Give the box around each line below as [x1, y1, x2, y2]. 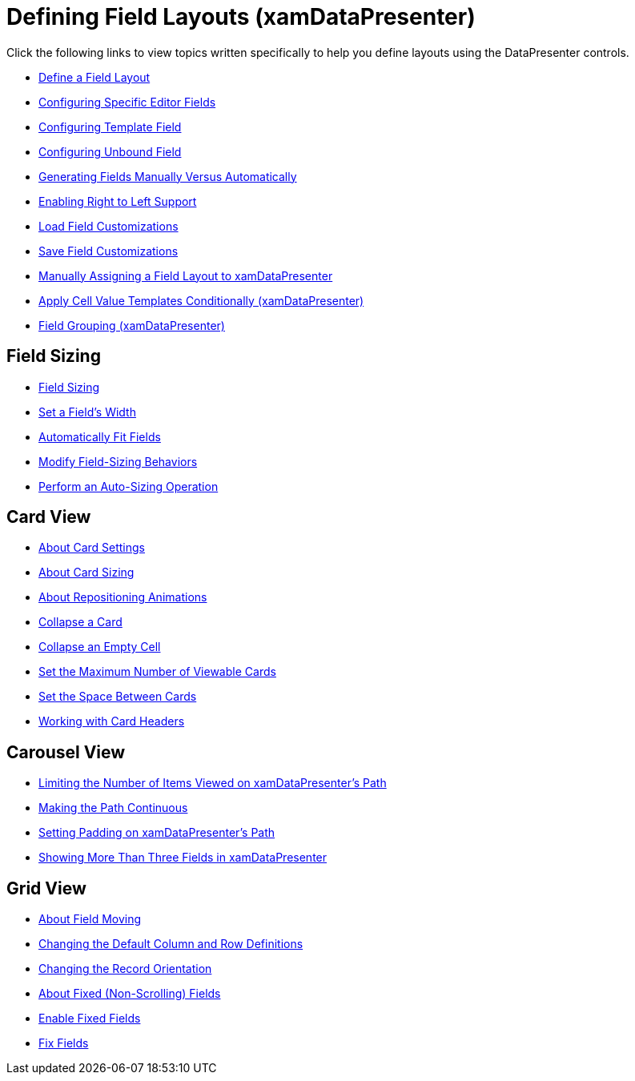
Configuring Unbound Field [38, 144, 182, 159]
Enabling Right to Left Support [38, 194, 197, 208]
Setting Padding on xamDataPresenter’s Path [38, 826, 275, 840]
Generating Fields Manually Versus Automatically [38, 169, 297, 183]
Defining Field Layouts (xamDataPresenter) [6, 3, 476, 30]
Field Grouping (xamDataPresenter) [38, 318, 225, 332]
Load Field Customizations [38, 219, 179, 233]
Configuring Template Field [38, 119, 182, 134]
